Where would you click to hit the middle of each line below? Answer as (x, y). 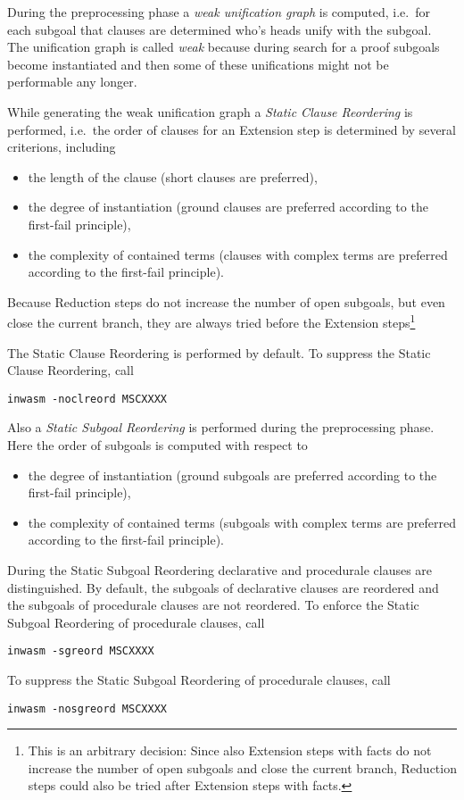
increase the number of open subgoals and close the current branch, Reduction (242, 767)
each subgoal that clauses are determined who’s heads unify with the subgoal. (220, 29)
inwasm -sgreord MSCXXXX (81, 651)
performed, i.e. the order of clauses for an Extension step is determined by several (232, 129)
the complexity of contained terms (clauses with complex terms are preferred (238, 254)
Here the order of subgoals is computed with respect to (157, 445)
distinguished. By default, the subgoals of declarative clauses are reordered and (223, 587)
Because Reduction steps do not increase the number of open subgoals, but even (226, 301)
